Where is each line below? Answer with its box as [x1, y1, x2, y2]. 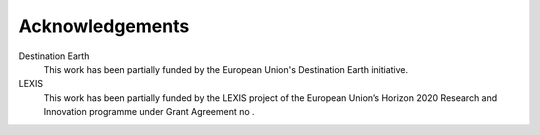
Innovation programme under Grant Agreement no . [43, 106, 255, 118]
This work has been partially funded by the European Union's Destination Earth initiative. [43, 63, 409, 75]
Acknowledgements [18, 15, 190, 37]
